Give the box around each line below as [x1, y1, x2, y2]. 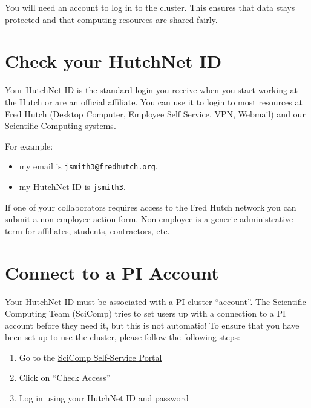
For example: [5, 139, 53, 152]
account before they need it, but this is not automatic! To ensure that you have [5, 318, 300, 331]
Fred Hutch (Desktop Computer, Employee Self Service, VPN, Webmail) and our [5, 107, 306, 120]
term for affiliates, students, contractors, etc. [5, 224, 170, 237]
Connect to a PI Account [5, 260, 219, 285]
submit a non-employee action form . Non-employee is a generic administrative [5, 212, 293, 225]
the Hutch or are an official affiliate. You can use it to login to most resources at [5, 95, 303, 108]
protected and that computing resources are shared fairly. [5, 13, 218, 25]
